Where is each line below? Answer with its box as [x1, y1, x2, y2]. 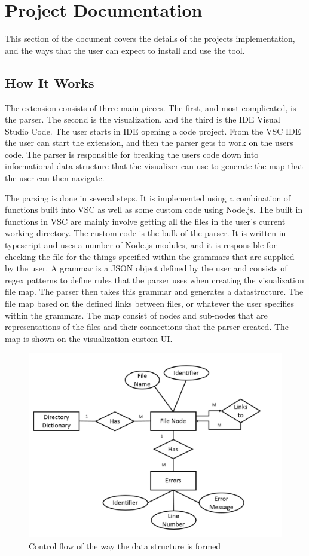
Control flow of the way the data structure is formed [29, 539, 221, 552]
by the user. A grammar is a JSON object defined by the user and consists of [5, 262, 287, 274]
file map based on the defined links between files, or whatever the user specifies [5, 297, 294, 310]
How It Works [5, 73, 94, 91]
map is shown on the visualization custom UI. [5, 332, 173, 344]
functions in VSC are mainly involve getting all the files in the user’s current [5, 215, 286, 227]
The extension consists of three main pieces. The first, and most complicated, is [5, 101, 296, 114]
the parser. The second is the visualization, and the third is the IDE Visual [5, 113, 280, 126]
